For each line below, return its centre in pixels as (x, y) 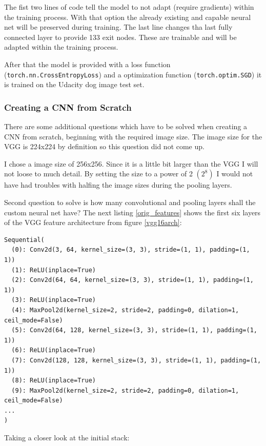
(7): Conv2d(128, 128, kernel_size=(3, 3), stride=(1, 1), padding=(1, (136, 360)
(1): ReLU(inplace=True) (54, 270)
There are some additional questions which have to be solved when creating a (126, 126)
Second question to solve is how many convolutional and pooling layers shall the (130, 202)
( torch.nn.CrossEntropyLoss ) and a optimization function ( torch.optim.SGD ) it (133, 74)
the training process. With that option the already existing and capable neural (128, 17)
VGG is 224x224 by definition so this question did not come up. (104, 146)
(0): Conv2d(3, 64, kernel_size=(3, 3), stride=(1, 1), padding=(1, (131, 250)
